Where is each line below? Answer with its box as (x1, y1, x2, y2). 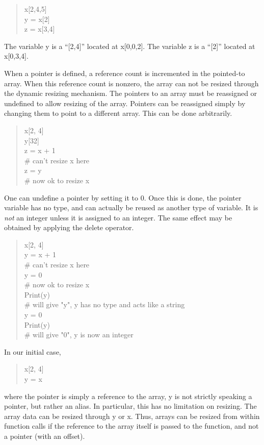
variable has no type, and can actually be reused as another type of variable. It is (4, 202, 258, 213)
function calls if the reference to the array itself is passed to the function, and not (4, 421, 259, 431)
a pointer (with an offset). (4, 430, 85, 441)
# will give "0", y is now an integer (24, 329, 134, 340)
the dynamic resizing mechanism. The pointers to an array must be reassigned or (4, 88, 257, 98)
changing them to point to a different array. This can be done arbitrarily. (4, 108, 232, 118)
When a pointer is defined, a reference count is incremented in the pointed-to (4, 67, 245, 78)
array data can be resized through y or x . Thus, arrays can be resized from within (4, 410, 260, 421)
